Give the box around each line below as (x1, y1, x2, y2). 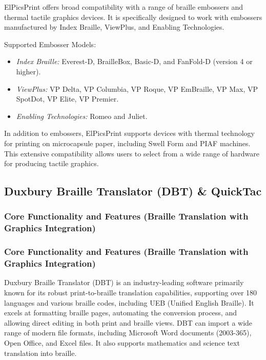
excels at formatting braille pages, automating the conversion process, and (4, 307, 237, 318)
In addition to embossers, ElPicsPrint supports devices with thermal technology (4, 128, 255, 138)
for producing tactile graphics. (4, 158, 99, 169)
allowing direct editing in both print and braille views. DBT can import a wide (4, 317, 253, 328)
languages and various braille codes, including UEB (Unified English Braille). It (4, 297, 254, 308)
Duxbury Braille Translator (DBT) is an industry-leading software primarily (4, 277, 244, 288)
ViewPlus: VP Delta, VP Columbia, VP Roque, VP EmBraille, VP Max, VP (16, 83, 258, 94)
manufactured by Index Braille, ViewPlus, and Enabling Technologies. (4, 22, 224, 32)
